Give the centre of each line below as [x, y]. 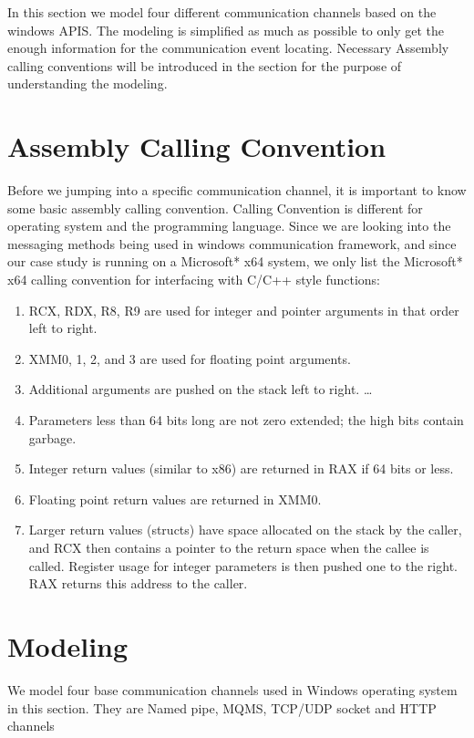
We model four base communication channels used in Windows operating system [232, 689]
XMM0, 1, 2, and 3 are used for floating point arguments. [190, 358]
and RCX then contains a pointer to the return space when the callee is [229, 547]
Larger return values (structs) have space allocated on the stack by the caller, [245, 530]
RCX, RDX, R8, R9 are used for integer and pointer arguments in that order [244, 310]
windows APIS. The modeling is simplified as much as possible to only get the [226, 30]
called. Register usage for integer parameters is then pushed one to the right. [243, 565]
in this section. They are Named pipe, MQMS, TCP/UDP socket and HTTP [222, 707]
